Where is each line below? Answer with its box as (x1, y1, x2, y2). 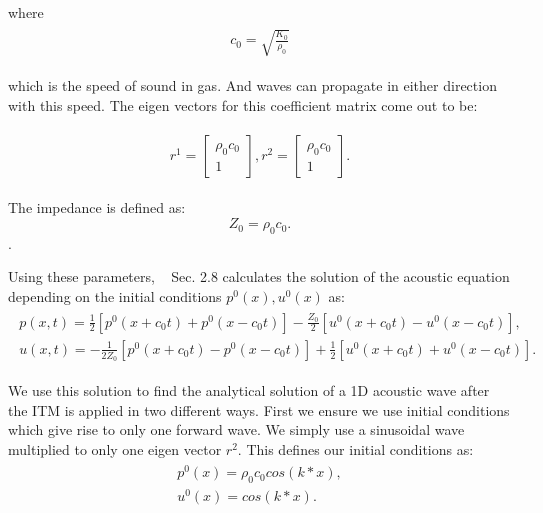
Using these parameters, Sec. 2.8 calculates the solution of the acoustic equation (8, 266, 510, 287)
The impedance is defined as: (8, 197, 186, 218)
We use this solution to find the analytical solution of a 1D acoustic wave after (8, 379, 490, 400)
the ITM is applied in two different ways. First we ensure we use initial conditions (8, 399, 510, 420)
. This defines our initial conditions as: (237, 438, 474, 459)
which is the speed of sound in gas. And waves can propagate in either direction (8, 75, 497, 96)
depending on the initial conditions (8, 286, 222, 307)
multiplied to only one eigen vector (8, 438, 222, 459)
